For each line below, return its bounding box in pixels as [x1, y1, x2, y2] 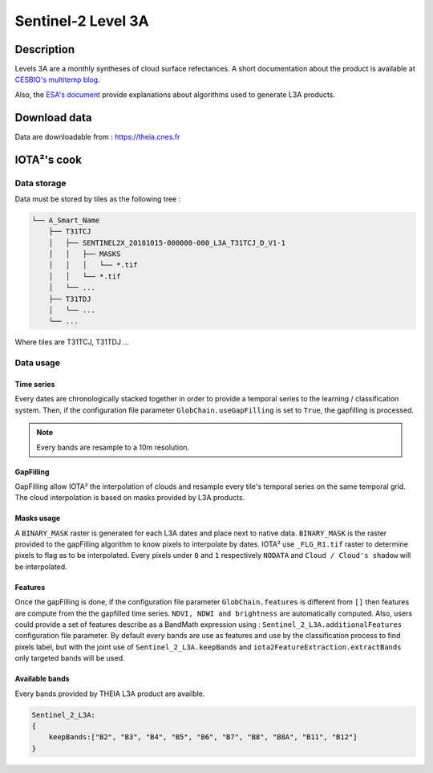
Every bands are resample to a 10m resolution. [36, 442, 190, 452]
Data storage [14, 177, 67, 189]
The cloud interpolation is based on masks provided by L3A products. [14, 493, 245, 502]
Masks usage [14, 514, 61, 523]
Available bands [14, 674, 70, 684]
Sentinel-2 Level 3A [14, 12, 149, 30]
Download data [14, 111, 92, 124]
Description [14, 43, 75, 56]
